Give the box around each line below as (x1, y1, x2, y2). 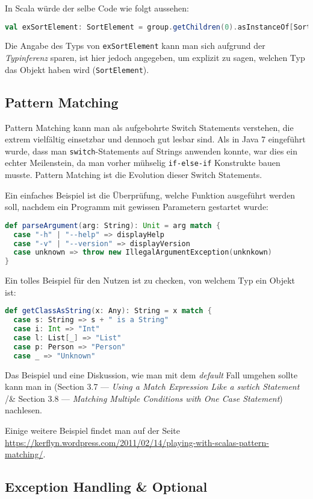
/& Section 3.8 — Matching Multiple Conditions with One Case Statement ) (5, 392, 283, 404)
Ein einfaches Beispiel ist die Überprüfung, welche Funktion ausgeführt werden (5, 188, 296, 201)
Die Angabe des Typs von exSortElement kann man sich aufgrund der (5, 39, 265, 52)
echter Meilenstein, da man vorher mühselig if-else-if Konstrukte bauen (5, 156, 280, 169)
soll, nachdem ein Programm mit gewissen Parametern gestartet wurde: (5, 200, 269, 213)
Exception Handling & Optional (5, 477, 208, 496)
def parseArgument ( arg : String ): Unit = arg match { (5, 221, 221, 230)
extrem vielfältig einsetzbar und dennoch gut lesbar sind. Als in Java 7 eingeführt (5, 133, 306, 145)
